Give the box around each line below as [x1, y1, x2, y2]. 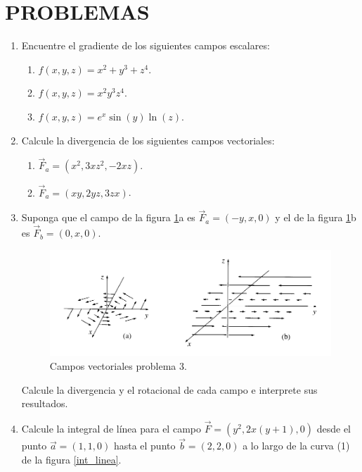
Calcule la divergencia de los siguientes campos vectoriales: [21, 132, 275, 147]
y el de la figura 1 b [275, 210, 356, 225]
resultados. [21, 396, 68, 411]
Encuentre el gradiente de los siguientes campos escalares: [21, 38, 270, 53]
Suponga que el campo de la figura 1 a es [21, 210, 195, 225]
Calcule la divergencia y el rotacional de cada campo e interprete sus [21, 382, 318, 397]
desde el [316, 421, 351, 435]
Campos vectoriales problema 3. [49, 358, 187, 373]
